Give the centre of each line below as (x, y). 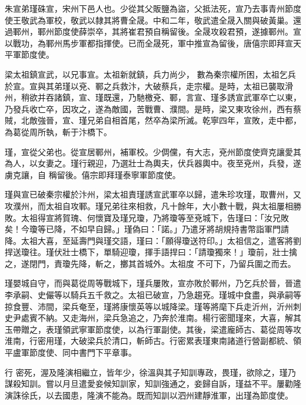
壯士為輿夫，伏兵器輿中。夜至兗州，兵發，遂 (214, 163)
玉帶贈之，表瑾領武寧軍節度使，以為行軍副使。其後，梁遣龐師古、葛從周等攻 (153, 329)
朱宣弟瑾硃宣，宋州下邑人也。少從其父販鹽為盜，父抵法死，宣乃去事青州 (145, 8)
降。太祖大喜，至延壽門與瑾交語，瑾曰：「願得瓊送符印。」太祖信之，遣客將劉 (153, 240)
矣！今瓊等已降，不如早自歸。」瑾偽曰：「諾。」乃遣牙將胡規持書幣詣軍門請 (147, 229)
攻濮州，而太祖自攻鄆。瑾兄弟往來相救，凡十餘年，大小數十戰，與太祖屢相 (149, 205)
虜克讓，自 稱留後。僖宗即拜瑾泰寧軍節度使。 (93, 174)
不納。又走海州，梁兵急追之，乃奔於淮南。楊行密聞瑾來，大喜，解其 (169, 318)
